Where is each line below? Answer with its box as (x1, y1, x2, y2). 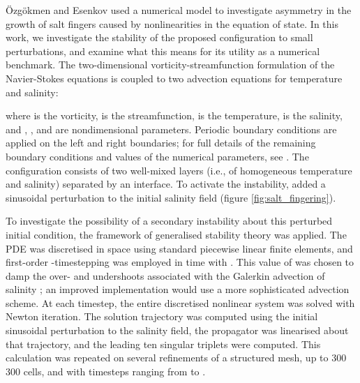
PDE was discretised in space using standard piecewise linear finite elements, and (6, 241, 353, 255)
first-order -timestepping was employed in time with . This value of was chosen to (6, 255, 354, 269)
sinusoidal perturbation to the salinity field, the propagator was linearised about (6, 323, 349, 338)
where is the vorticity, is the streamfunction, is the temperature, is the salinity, (6, 108, 343, 123)
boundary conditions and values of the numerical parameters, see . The (6, 149, 309, 163)
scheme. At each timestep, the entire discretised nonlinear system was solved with (6, 295, 355, 310)
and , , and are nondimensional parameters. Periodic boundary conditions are (6, 121, 337, 136)
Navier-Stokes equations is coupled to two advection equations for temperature (6, 70, 343, 85)
